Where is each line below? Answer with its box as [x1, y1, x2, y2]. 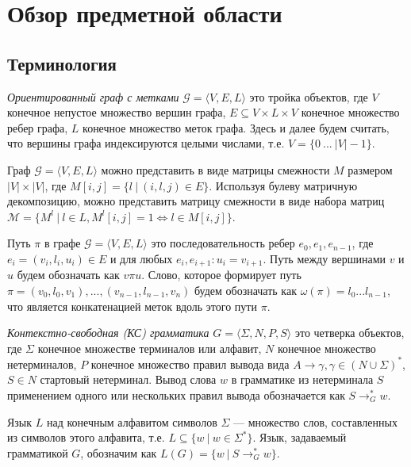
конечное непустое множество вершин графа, [7, 104, 226, 121]
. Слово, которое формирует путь [141, 266, 302, 283]
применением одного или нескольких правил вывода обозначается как [7, 387, 345, 404]
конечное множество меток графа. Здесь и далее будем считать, [83, 119, 390, 136]
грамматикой [7, 444, 68, 461]
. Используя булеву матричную [209, 177, 358, 193]
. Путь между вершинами [263, 250, 386, 266]
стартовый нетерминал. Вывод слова [40, 371, 217, 388]
